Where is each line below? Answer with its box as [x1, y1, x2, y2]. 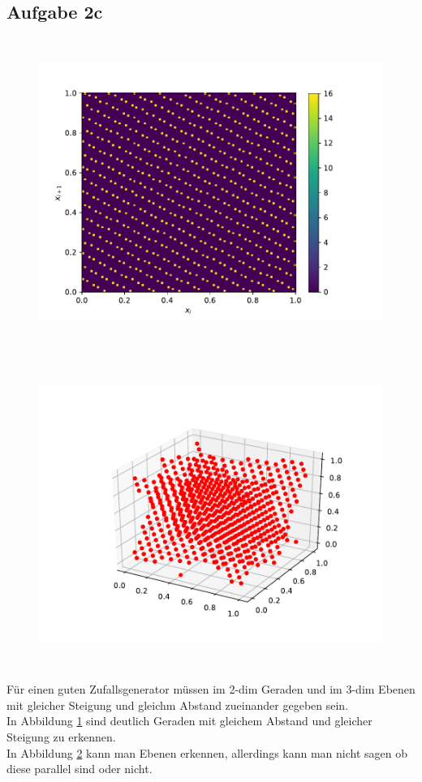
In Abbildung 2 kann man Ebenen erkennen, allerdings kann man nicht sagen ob [6, 744, 407, 761]
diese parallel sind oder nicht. [6, 760, 153, 777]
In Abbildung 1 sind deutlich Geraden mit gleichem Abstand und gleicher [6, 712, 372, 729]
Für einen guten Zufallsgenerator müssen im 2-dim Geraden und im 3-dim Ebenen [6, 681, 416, 698]
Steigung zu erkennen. [6, 728, 116, 745]
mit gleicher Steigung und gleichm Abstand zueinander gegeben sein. [6, 696, 349, 713]
